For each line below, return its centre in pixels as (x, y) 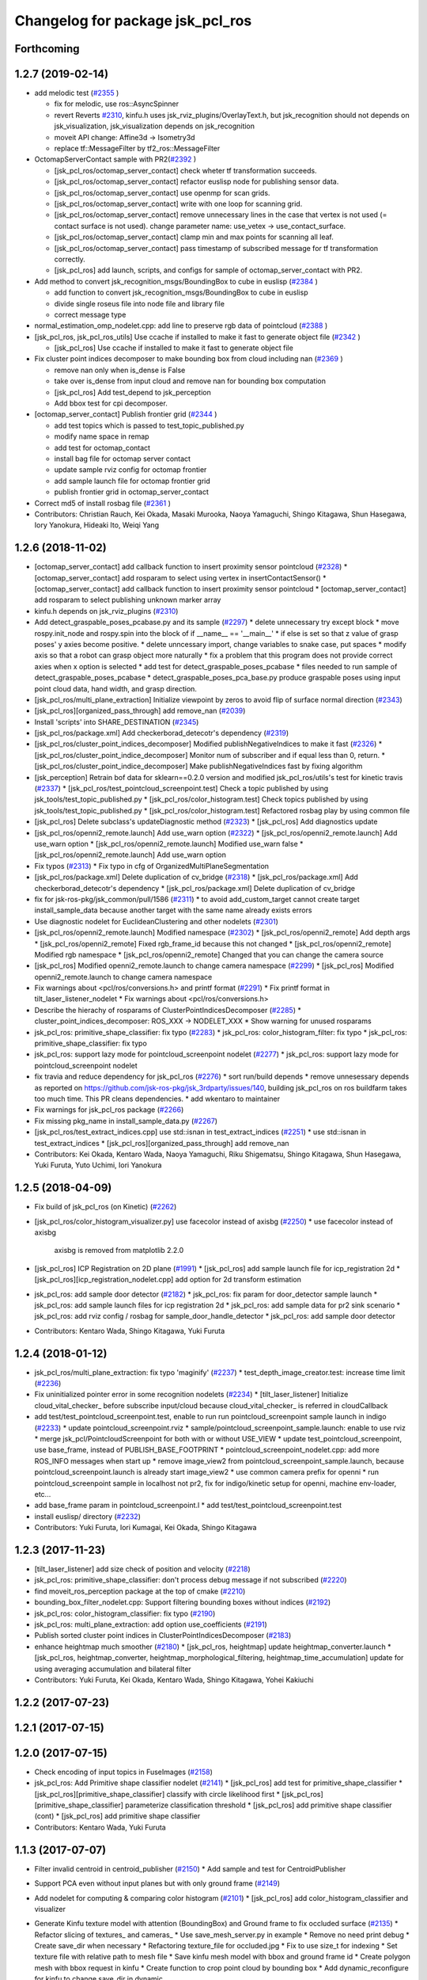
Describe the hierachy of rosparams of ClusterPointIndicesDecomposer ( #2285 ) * (168, 1010)
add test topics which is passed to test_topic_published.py (149, 425)
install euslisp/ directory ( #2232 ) (88, 1516)
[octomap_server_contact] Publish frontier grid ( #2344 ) (126, 414)
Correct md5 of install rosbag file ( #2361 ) (103, 503)
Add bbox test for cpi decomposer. (111, 403)
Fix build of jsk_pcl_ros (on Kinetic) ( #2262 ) (106, 1207)
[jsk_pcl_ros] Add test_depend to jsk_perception (132, 392)
